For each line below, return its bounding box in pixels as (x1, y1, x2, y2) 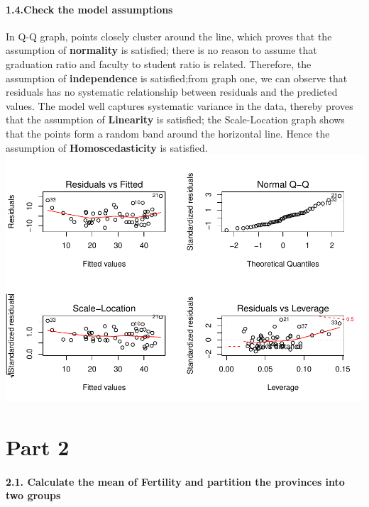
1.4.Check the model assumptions (6, 1, 173, 16)
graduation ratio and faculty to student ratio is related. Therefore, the (6, 56, 312, 71)
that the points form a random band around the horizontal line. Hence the (6, 126, 330, 140)
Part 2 (6, 432, 70, 461)
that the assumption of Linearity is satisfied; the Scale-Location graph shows (6, 112, 345, 127)
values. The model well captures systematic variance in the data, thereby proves (6, 98, 353, 113)
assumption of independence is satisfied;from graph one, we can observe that (6, 70, 348, 85)
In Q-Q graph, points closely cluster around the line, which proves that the (6, 28, 332, 43)
